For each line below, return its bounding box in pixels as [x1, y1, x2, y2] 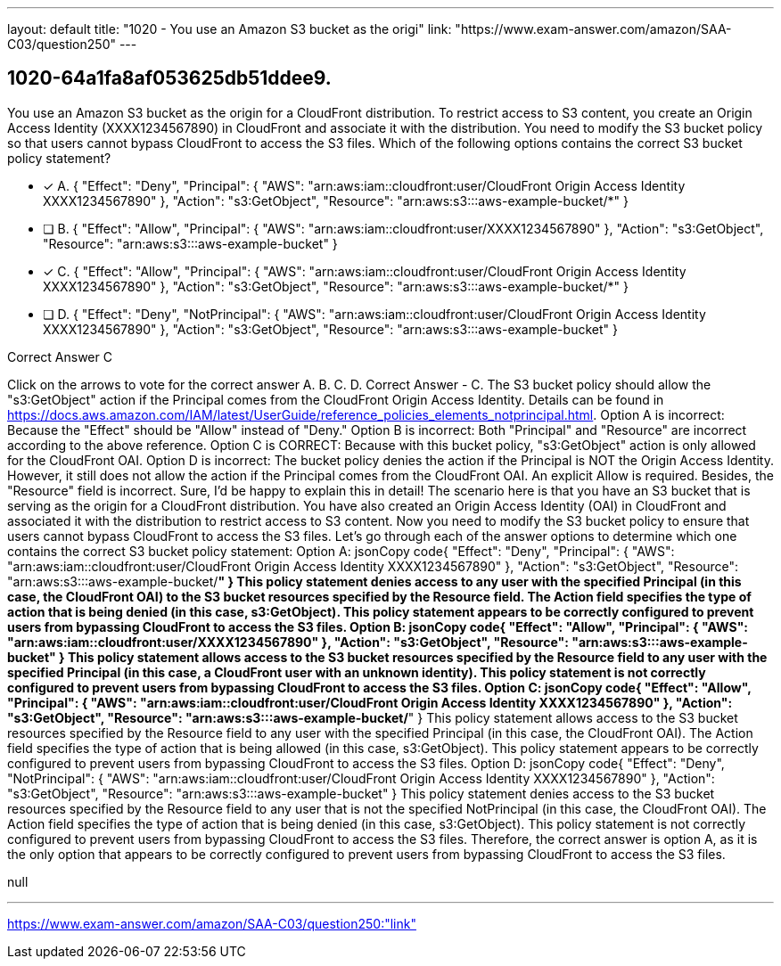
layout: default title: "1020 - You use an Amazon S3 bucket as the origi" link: [7, 21, 452, 37]
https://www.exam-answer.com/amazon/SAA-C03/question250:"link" [7, 915, 416, 931]
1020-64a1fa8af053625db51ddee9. [7, 67, 332, 90]
